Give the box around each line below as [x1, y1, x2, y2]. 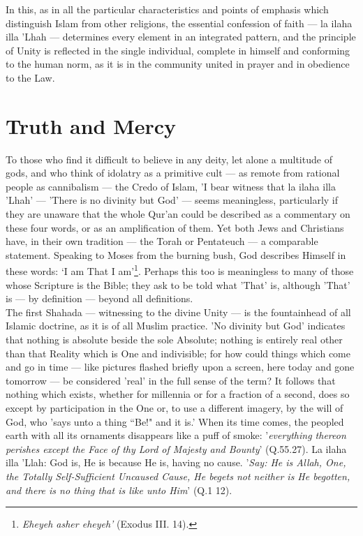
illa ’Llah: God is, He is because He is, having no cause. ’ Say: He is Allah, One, [6, 455, 346, 470]
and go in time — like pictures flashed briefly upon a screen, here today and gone [6, 359, 355, 374]
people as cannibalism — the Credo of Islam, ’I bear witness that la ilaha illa [6, 179, 336, 193]
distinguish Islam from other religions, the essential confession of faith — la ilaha [6, 15, 353, 30]
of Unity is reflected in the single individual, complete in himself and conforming [6, 43, 350, 57]
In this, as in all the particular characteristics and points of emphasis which [6, 2, 329, 16]
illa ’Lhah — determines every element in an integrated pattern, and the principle [6, 29, 356, 44]
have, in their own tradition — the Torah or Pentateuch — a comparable [6, 234, 318, 248]
